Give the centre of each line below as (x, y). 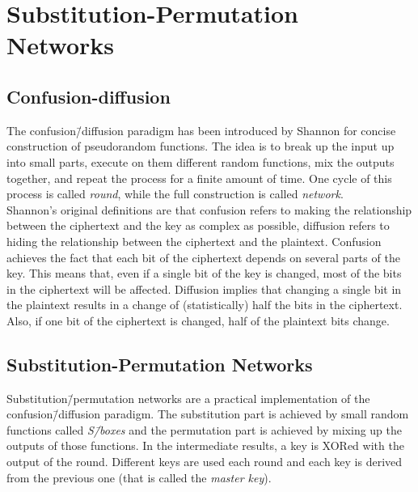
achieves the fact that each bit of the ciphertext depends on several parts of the (203, 257)
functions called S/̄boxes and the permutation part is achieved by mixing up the (205, 429)
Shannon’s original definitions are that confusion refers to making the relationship (209, 209)
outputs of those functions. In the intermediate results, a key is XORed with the (205, 445)
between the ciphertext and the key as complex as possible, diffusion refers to (198, 225)
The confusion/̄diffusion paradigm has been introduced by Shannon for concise (201, 130)
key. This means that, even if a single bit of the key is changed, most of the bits (204, 273)
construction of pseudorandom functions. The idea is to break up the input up (201, 146)
